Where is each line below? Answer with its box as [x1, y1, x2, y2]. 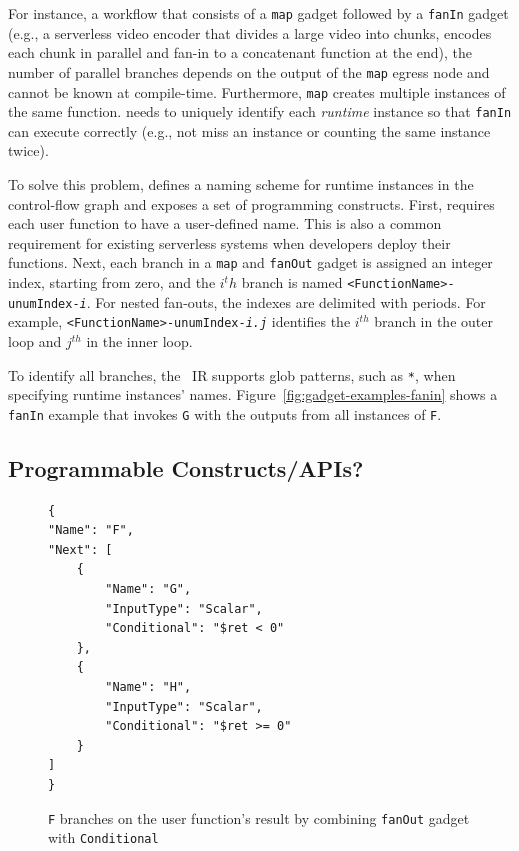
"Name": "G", [105, 582, 192, 597]
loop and [8, 331, 62, 351]
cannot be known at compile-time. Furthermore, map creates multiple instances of [8, 81, 506, 102]
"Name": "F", [48, 523, 134, 538]
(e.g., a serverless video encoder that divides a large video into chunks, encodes [8, 22, 492, 43]
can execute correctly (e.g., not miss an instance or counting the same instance [8, 120, 491, 141]
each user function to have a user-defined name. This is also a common [8, 213, 442, 234]
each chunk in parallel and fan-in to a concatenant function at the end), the [8, 42, 473, 63]
